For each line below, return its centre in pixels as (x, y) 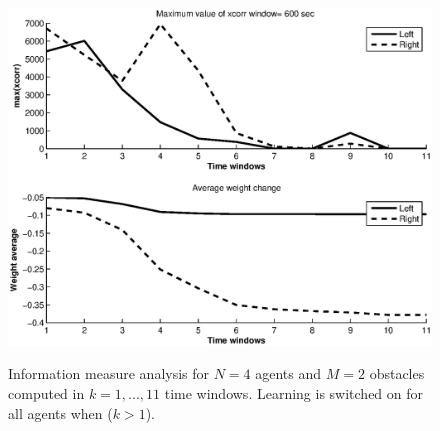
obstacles (397, 373)
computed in (46, 393)
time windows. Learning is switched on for (294, 393)
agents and (288, 373)
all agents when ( (60, 412)
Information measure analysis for (109, 373)
